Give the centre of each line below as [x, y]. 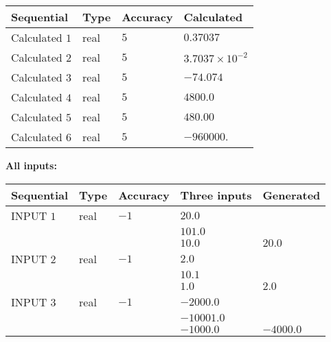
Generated [292, 195]
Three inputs [216, 195]
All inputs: [31, 165]
